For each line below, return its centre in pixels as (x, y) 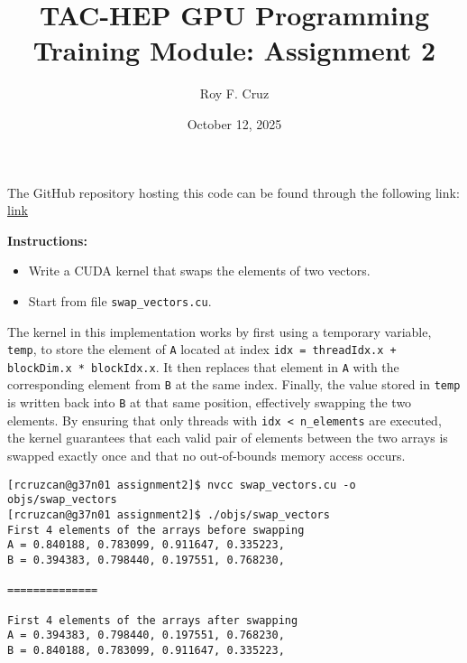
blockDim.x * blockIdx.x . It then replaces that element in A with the (203, 366)
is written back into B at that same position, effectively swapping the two (210, 402)
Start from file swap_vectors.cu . (120, 300)
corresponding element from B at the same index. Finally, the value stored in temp (234, 384)
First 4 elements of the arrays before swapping (156, 530)
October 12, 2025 (234, 123)
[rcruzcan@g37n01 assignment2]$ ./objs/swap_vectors (169, 514)
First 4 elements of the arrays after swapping (153, 620)
